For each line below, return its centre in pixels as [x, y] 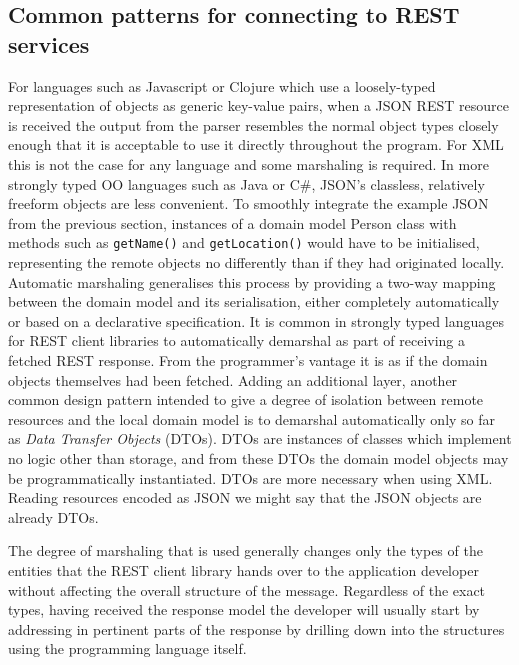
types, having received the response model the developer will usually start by [244, 609]
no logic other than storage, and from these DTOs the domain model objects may [258, 457]
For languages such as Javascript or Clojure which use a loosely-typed [222, 85]
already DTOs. [53, 516]
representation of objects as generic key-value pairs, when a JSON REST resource [258, 105]
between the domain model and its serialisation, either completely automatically [254, 301]
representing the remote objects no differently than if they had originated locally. [256, 262]
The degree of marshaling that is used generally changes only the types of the [245, 550]
